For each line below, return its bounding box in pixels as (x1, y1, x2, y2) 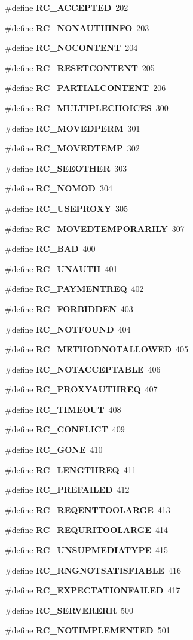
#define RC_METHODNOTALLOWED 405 (5, 343, 188, 355)
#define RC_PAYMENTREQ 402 (5, 282, 144, 295)
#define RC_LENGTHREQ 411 (5, 463, 136, 476)
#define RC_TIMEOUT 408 (5, 403, 121, 415)
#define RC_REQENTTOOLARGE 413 (5, 503, 170, 516)
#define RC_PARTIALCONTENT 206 (5, 81, 166, 94)
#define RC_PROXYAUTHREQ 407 (5, 383, 158, 395)
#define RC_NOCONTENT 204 (5, 41, 138, 54)
